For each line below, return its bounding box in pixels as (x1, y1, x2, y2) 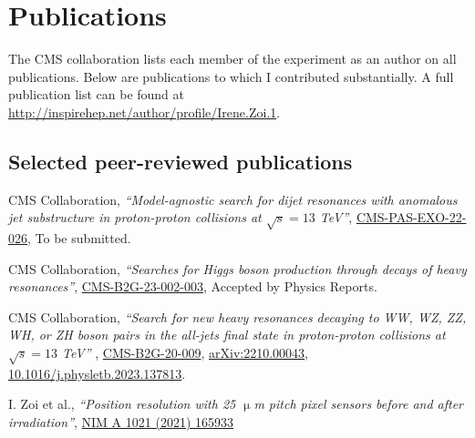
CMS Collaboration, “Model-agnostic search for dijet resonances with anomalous (8, 189, 458, 209)
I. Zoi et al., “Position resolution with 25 (8, 394, 236, 413)
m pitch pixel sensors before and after (253, 394, 464, 413)
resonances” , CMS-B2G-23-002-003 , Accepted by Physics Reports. (8, 277, 377, 296)
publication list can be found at (8, 85, 185, 104)
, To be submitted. (27, 229, 131, 248)
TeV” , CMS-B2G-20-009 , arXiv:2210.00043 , (62, 343, 308, 362)
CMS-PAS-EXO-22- (356, 208, 467, 227)
